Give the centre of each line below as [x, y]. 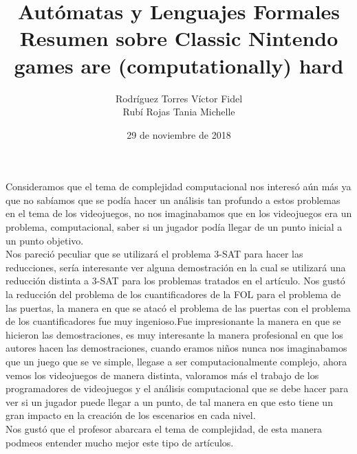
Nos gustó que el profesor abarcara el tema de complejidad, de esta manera [164, 428]
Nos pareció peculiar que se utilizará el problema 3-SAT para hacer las [154, 254]
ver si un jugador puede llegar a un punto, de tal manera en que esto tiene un [169, 401]
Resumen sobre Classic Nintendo [179, 38]
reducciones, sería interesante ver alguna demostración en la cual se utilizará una [176, 267]
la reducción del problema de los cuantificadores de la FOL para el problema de [173, 294]
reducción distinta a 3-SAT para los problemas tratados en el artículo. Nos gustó [175, 281]
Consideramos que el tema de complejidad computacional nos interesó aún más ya [178, 186]
